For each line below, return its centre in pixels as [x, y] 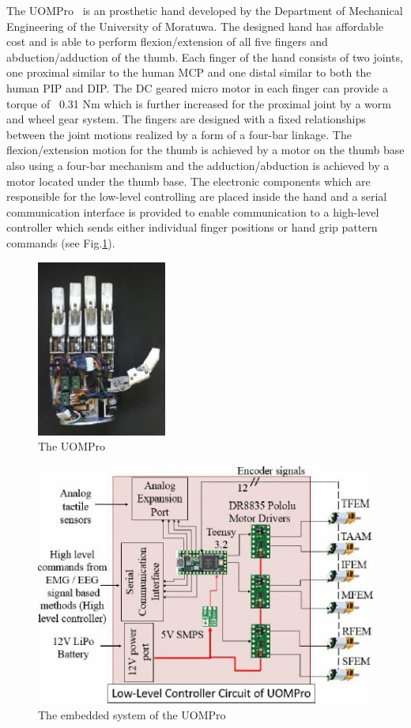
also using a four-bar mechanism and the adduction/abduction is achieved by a [198, 165]
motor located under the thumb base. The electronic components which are [189, 181]
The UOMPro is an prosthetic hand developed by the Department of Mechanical [205, 10]
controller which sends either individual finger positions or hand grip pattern [192, 227]
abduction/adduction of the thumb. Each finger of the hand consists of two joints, [205, 57]
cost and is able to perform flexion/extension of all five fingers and [167, 41]
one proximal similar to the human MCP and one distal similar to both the [189, 72]
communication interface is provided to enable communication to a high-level [193, 211]
